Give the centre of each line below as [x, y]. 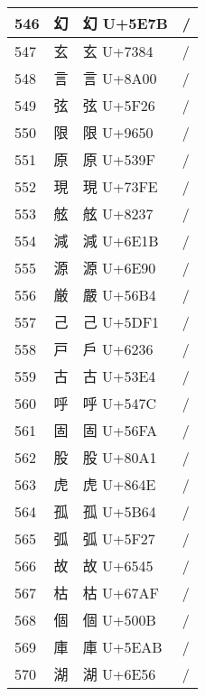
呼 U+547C [119, 403]
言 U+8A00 [120, 78]
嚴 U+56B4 [119, 295]
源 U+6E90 [119, 268]
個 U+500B [119, 620]
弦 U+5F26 [119, 105]
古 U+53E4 [119, 376]
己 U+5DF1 [121, 322]
